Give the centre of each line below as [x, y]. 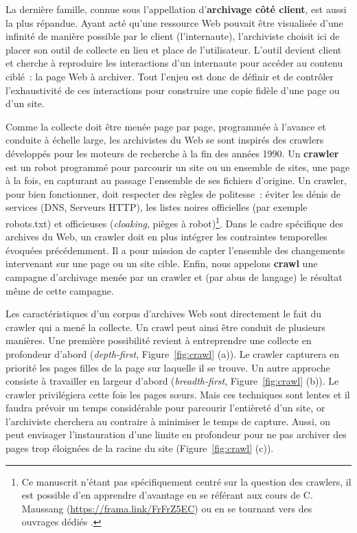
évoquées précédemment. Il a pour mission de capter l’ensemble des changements [175, 250]
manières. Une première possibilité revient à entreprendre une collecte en [159, 340]
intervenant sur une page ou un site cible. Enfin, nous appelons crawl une [162, 263]
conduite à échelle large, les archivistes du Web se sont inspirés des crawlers [165, 140]
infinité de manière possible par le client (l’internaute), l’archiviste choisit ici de [173, 36]
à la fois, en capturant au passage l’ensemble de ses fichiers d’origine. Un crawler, [176, 180]
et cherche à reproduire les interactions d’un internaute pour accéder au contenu [174, 63]
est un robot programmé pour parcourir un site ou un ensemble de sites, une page [178, 167]
